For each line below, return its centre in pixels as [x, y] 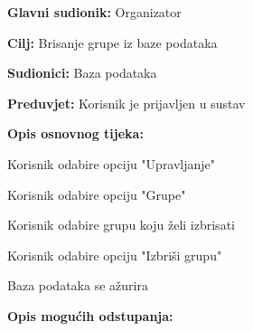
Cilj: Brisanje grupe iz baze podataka [112, 42]
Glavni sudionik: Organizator [94, 12]
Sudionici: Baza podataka [82, 73]
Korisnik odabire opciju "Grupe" [97, 194]
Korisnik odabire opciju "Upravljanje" [112, 163]
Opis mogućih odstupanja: [90, 315]
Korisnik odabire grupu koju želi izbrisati [121, 225]
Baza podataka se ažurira [78, 285]
